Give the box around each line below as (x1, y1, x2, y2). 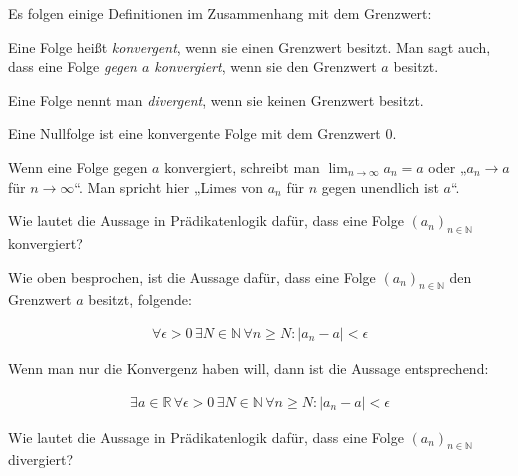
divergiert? (8, 449, 74, 470)
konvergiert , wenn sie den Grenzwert (154, 56, 377, 77)
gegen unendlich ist (321, 176, 439, 197)
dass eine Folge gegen (8, 56, 137, 77)
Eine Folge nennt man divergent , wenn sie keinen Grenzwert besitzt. (8, 89, 424, 110)
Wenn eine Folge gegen (8, 156, 148, 177)
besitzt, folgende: (88, 289, 192, 310)
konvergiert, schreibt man (164, 156, 320, 177)
